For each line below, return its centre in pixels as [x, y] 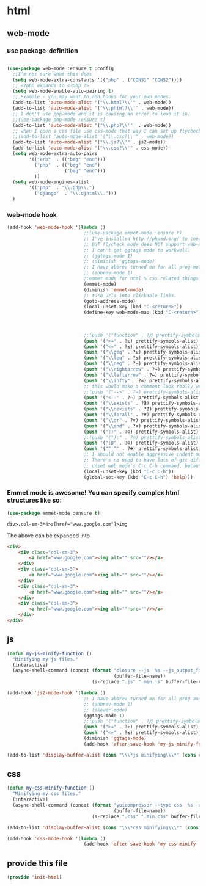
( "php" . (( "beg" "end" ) [67, 165]
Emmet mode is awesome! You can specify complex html [93, 493]
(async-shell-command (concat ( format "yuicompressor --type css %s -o [107, 805]
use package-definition [42, 51]
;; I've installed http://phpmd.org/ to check [144, 239]
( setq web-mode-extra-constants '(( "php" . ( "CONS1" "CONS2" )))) [97, 80]
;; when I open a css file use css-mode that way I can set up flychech [107, 131]
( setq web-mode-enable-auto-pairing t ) [63, 91]
